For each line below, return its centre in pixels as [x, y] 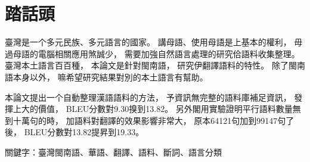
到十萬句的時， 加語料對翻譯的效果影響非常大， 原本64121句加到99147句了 [150, 120]
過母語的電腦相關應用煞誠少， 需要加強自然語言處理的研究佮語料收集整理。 [152, 53]
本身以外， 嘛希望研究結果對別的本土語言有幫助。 [110, 77]
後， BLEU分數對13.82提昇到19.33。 [75, 132]
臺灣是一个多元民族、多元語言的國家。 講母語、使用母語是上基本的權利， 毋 [154, 42]
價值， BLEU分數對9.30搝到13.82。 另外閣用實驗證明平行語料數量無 [169, 109]
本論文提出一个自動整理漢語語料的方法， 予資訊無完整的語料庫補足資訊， [148, 97]
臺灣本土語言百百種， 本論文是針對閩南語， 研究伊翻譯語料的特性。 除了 [147, 65]
